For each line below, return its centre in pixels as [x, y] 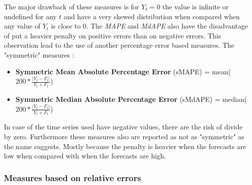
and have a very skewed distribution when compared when [152, 16]
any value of [22, 26]
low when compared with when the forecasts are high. [85, 156]
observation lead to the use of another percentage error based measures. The [119, 45]
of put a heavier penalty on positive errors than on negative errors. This [113, 35]
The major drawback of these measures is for [72, 6]
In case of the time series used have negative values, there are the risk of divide [123, 127]
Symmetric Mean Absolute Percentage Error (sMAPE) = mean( [123, 71]
